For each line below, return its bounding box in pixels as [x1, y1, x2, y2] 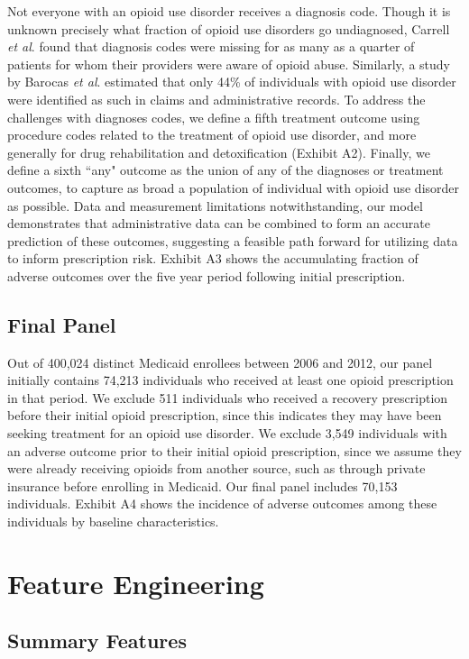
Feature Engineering [7, 564, 264, 601]
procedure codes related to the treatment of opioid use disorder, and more [7, 125, 417, 144]
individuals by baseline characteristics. [7, 512, 219, 531]
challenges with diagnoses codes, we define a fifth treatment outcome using [7, 107, 420, 126]
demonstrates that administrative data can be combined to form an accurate [7, 214, 430, 233]
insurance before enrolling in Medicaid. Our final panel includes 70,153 [7, 476, 398, 495]
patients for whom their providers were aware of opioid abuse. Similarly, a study [7, 54, 450, 73]
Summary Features [7, 627, 187, 654]
